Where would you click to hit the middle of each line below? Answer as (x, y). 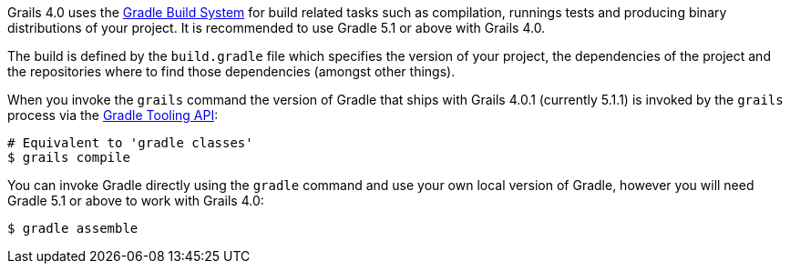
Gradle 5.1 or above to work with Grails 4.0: (136, 201)
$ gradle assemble (73, 228)
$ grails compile (69, 157)
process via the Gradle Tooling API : (113, 115)
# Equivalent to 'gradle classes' (130, 143)
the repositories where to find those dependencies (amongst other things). (231, 71)
